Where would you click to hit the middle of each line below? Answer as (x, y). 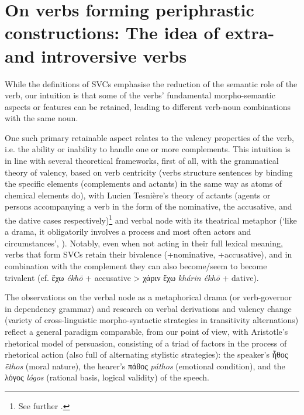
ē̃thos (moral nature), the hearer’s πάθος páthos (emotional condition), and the (145, 366)
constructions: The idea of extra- (140, 32)
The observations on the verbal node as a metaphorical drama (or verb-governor (148, 297)
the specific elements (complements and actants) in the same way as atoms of (144, 184)
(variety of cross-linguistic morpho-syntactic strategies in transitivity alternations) (152, 320)
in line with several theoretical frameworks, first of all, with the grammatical (142, 161)
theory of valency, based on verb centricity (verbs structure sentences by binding (149, 172)
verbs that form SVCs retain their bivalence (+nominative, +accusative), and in (148, 254)
